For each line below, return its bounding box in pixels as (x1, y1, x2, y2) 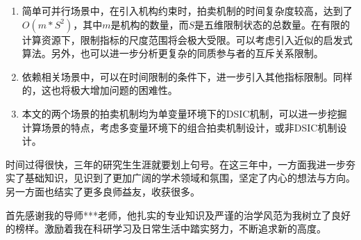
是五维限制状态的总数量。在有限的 (194, 17, 351, 31)
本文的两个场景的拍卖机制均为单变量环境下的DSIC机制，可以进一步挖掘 (22, 106, 347, 120)
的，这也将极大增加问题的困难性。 (22, 83, 178, 97)
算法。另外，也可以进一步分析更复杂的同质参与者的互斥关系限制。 (22, 46, 324, 61)
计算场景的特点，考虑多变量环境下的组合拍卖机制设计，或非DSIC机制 (22, 120, 337, 134)
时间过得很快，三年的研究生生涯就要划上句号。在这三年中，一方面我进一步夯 (6, 157, 355, 171)
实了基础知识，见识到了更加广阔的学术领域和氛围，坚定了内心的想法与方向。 (6, 170, 355, 185)
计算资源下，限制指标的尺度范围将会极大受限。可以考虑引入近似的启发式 (22, 32, 353, 47)
